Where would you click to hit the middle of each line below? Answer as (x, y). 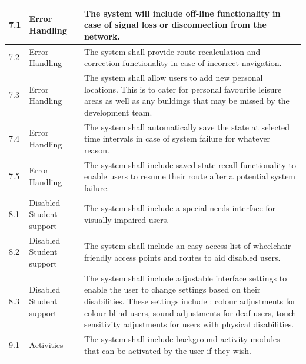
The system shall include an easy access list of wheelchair (187, 246)
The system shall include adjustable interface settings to (185, 278)
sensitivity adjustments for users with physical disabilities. (189, 324)
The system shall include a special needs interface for (180, 208)
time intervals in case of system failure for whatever (177, 138)
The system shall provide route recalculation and (172, 51)
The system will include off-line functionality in (182, 13)
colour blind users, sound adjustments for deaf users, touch (190, 312)
